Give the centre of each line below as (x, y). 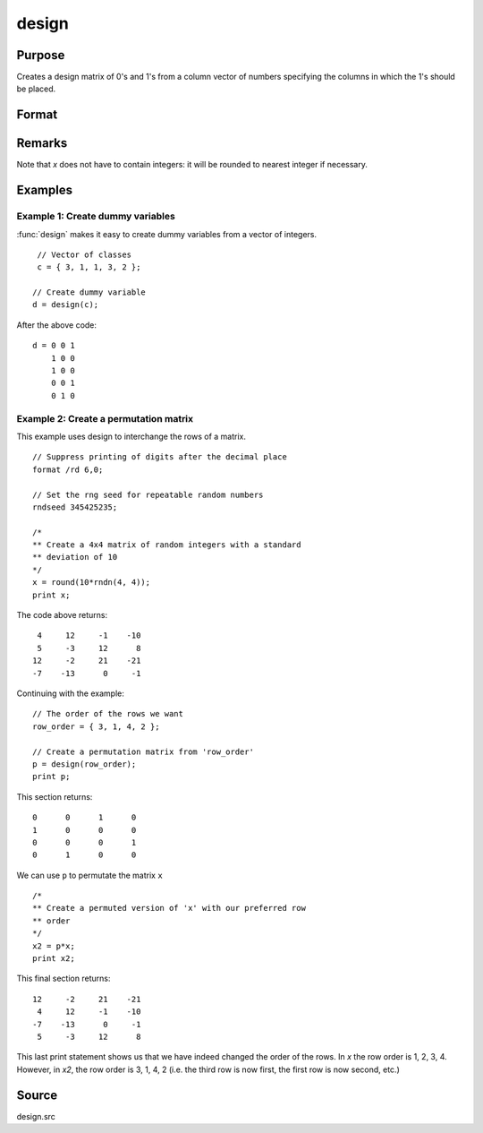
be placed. (36, 89)
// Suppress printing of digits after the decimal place (160, 457)
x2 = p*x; (54, 946)
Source (37, 1095)
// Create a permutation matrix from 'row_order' (144, 751)
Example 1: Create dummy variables (96, 217)
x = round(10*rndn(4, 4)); (92, 583)
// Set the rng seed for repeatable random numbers (148, 494)
